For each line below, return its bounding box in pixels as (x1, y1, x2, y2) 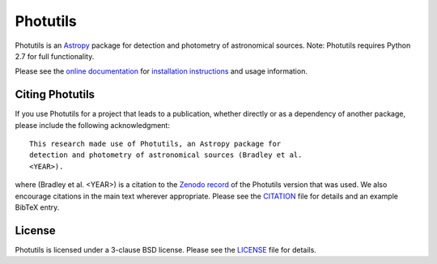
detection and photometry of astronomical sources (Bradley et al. (29, 151, 303, 160)
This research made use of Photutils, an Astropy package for (29, 139, 282, 149)
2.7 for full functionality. (15, 51, 95, 61)
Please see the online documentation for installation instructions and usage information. (15, 66, 308, 76)
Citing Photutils (15, 87, 95, 101)
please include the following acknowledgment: (15, 120, 170, 130)
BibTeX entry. (15, 202, 60, 212)
